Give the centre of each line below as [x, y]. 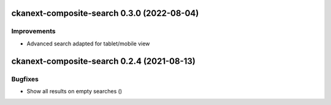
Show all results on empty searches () [74, 91]
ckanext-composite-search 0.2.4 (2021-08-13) [103, 61]
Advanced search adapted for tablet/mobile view [88, 44]
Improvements [33, 31]
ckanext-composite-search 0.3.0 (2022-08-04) [105, 13]
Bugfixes [25, 79]
